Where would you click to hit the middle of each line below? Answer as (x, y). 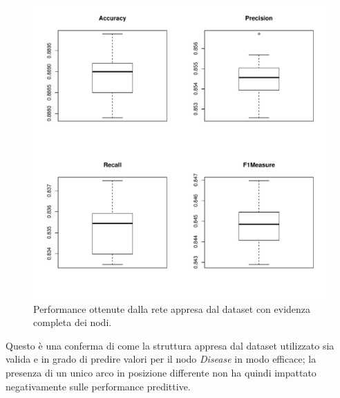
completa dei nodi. (73, 322)
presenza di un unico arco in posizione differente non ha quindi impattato (161, 372)
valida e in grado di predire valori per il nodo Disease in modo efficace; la (161, 359)
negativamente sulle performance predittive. (98, 386)
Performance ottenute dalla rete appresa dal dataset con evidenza (172, 308)
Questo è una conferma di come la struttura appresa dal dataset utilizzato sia (170, 345)
